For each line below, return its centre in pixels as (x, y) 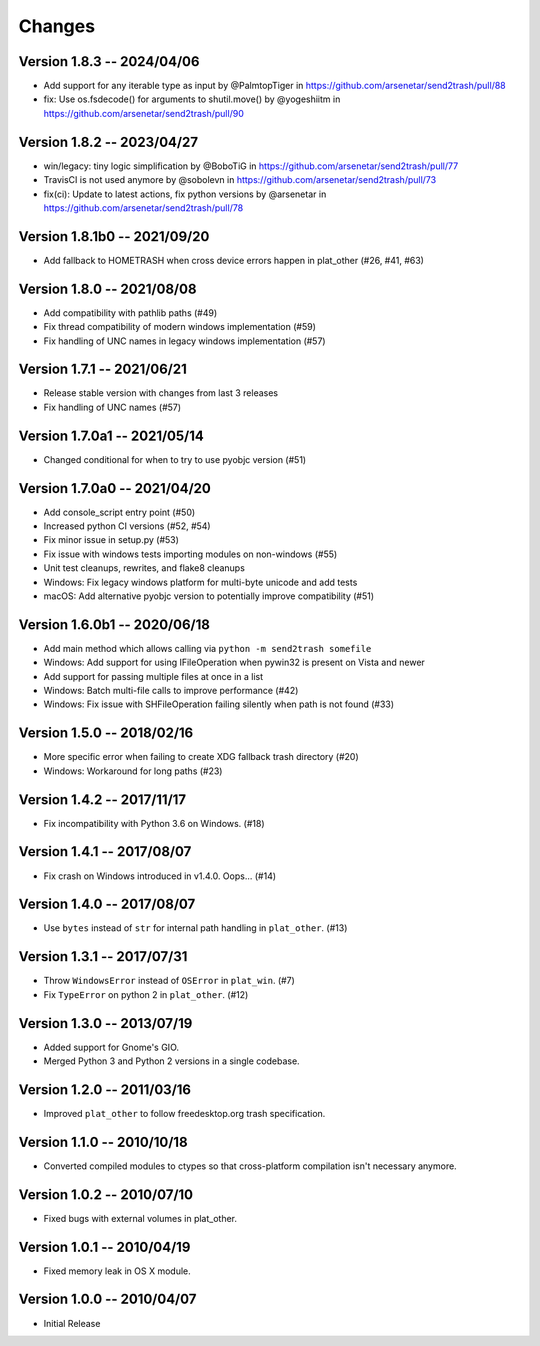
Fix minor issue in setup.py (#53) (111, 540)
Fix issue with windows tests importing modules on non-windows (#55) (190, 554)
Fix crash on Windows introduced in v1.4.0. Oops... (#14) (160, 876)
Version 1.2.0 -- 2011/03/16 (105, 1089)
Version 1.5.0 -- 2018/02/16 (106, 733)
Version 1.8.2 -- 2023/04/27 (108, 141)
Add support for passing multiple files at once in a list (153, 676)
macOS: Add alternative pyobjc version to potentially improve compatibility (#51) (209, 596)
